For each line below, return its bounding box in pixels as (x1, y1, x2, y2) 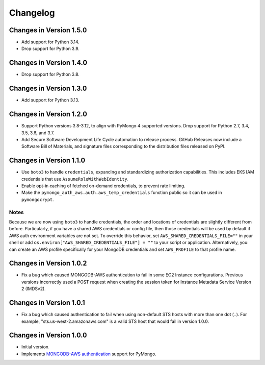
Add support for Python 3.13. (21, 97, 79, 103)
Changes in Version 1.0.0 (9, 331, 87, 340)
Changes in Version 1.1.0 (9, 156, 85, 165)
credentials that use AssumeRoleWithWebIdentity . (21, 176, 129, 182)
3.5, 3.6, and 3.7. (21, 130, 55, 136)
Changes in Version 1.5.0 (9, 26, 87, 34)
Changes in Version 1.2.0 (9, 110, 87, 119)
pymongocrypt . (21, 196, 54, 202)
